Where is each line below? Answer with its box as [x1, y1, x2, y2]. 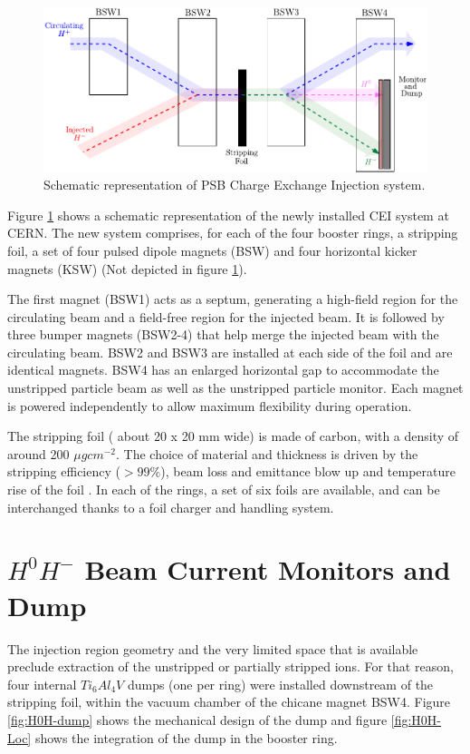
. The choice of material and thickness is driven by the [115, 444, 418, 463]
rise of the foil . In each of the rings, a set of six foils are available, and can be [7, 480, 440, 499]
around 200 [7, 444, 70, 463]
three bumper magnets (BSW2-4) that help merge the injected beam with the [7, 325, 439, 344]
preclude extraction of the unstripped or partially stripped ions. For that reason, [7, 657, 454, 676]
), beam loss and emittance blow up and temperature [160, 462, 456, 481]
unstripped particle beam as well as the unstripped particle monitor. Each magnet [7, 378, 464, 397]
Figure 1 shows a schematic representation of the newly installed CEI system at [7, 205, 449, 224]
